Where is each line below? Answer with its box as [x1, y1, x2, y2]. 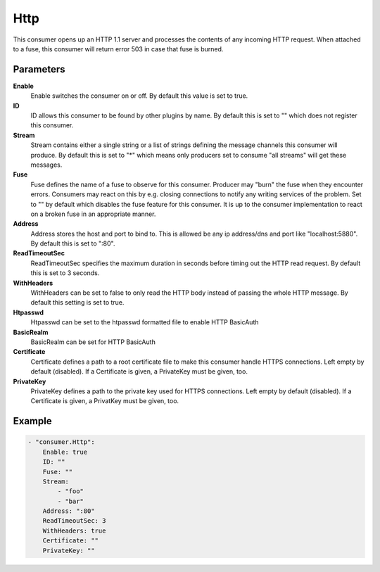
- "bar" [57, 497, 84, 505]
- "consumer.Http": [27, 438, 95, 446]
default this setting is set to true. [30, 298, 125, 307]
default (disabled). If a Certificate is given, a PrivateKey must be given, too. [30, 367, 248, 376]
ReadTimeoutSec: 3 [42, 517, 106, 525]
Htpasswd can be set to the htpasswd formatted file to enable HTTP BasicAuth [30, 318, 260, 326]
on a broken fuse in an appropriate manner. [30, 210, 156, 218]
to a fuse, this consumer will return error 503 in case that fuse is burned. [13, 44, 224, 53]
